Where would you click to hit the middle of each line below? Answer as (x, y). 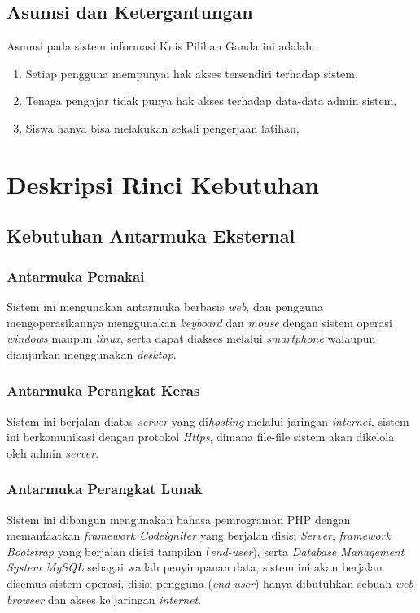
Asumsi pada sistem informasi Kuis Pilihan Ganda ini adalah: (161, 46)
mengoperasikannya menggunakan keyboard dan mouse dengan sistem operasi (199, 322)
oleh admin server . (53, 452)
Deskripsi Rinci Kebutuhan (163, 184)
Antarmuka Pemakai (76, 276)
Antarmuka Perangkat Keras (103, 390)
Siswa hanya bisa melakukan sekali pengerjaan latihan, (162, 127)
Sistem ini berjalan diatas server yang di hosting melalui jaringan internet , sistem (208, 420)
